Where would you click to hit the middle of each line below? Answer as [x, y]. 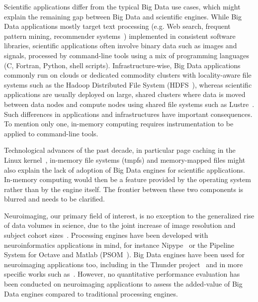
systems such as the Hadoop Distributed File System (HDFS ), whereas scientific [128, 84]
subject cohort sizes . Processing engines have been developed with [106, 235]
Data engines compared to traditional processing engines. [91, 293]
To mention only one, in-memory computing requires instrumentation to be [119, 124]
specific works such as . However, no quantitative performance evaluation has [122, 274]
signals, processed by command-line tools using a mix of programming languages [127, 55]
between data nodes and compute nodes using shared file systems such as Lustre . [129, 104]
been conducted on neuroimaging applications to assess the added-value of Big [123, 284]
